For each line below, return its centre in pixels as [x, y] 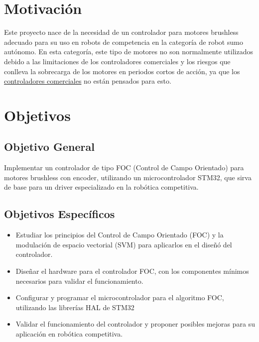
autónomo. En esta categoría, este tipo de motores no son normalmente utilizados [129, 52]
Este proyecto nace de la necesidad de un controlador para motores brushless [121, 32]
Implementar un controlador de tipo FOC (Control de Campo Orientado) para [124, 168]
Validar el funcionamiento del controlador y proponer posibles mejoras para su [135, 324]
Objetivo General [49, 147]
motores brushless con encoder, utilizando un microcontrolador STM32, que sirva [128, 177]
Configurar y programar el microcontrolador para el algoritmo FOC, [120, 297]
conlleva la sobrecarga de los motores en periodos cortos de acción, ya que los [122, 71]
